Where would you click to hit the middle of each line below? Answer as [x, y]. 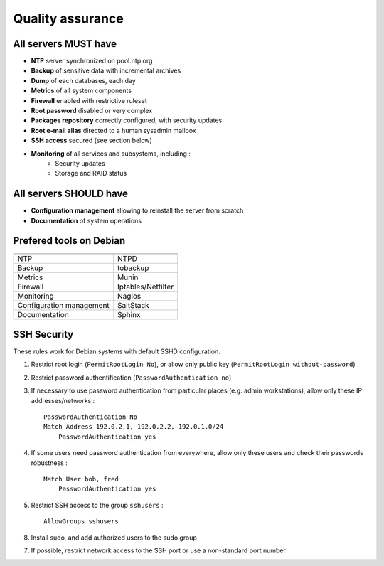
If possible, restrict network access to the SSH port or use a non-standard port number [158, 550]
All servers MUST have [65, 44]
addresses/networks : [63, 400]
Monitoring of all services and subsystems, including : [111, 154]
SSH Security [43, 334]
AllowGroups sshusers [81, 522]
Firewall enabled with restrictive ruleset [89, 100]
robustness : [49, 463]
